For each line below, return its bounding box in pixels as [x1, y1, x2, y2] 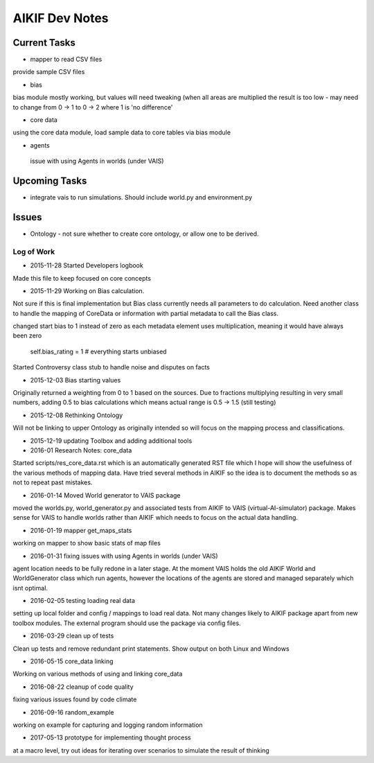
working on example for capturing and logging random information [12, 721, 204, 729]
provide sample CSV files [12, 68, 85, 76]
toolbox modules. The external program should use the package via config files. [12, 619, 242, 627]
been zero [12, 331, 42, 340]
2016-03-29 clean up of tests [30, 631, 114, 640]
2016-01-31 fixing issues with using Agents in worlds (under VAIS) [30, 552, 218, 560]
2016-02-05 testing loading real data [30, 597, 135, 605]
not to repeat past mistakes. [12, 478, 93, 486]
